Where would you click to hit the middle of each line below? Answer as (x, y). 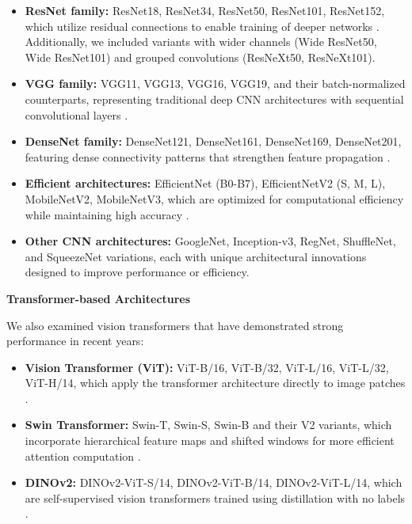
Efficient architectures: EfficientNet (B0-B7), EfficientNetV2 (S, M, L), (205, 183)
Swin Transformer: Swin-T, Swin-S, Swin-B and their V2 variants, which (208, 425)
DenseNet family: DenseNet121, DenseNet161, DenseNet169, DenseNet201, (213, 141)
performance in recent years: (75, 341)
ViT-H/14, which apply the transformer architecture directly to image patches (215, 383)
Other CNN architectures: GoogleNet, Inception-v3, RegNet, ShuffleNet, (210, 241)
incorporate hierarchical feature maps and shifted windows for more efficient (210, 440)
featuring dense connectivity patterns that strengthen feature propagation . (208, 156)
